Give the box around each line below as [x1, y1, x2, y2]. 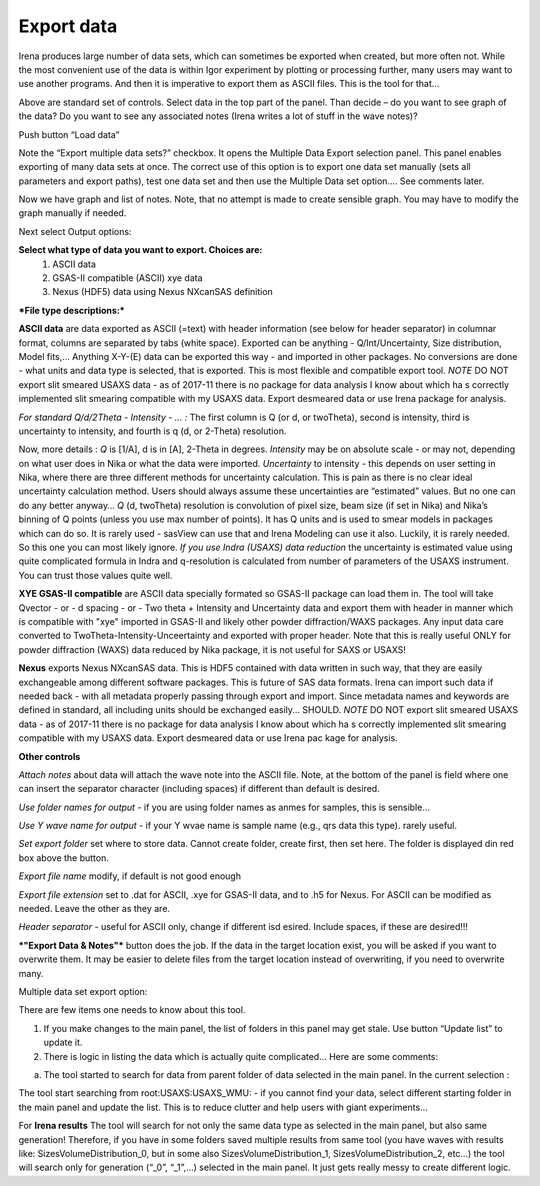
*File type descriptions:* [18, 304, 125, 316]
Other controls [18, 750, 81, 762]
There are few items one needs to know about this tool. [18, 1004, 246, 1016]
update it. [43, 1036, 83, 1049]
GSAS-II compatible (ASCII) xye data [52, 272, 204, 284]
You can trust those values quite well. [18, 569, 173, 581]
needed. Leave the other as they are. [18, 903, 170, 915]
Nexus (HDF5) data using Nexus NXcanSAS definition [52, 286, 274, 298]
